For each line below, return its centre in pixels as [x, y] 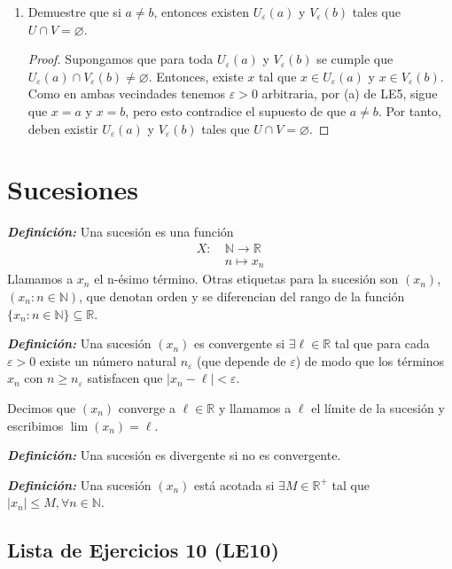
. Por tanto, [409, 110]
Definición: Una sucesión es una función [121, 232]
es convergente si [240, 343]
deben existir [63, 128]
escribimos [35, 425]
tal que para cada [382, 343]
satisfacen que [125, 378]
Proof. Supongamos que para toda [121, 59]
